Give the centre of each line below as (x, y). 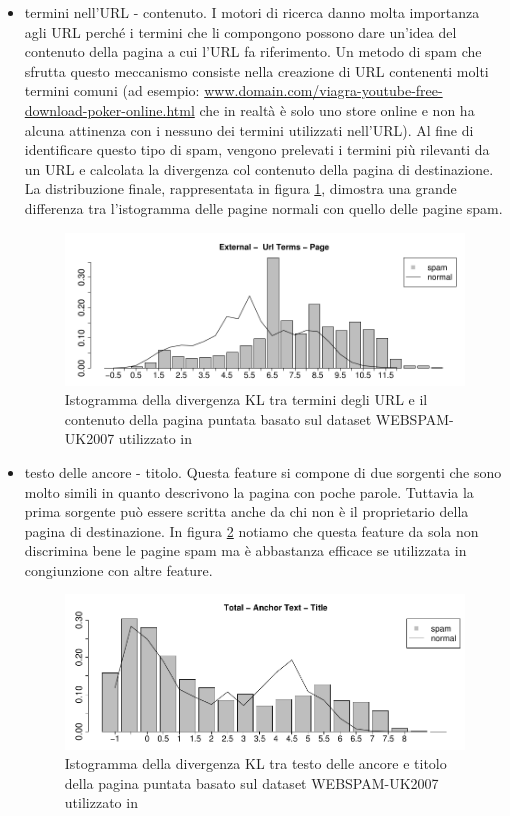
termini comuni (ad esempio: (112, 90)
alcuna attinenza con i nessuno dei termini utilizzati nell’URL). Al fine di (249, 129)
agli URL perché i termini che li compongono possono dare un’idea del (240, 31)
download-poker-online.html (109, 109)
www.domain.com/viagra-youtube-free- (323, 90)
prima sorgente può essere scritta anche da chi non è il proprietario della (246, 511)
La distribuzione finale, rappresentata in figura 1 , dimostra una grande (240, 188)
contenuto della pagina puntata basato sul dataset (218, 418)
